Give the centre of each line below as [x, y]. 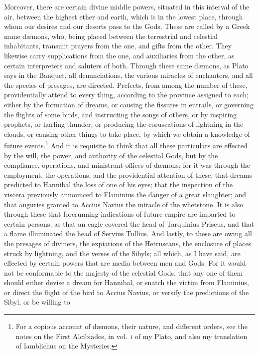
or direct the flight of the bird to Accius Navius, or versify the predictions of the [127, 292]
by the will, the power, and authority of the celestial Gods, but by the [111, 155]
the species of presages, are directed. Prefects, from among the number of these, [126, 85]
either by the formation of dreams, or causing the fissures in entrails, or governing [129, 104]
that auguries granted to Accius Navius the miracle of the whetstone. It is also [124, 204]
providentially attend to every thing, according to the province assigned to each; [127, 95]
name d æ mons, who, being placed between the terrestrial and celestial [111, 36]
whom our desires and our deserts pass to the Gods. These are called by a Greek [127, 26]
